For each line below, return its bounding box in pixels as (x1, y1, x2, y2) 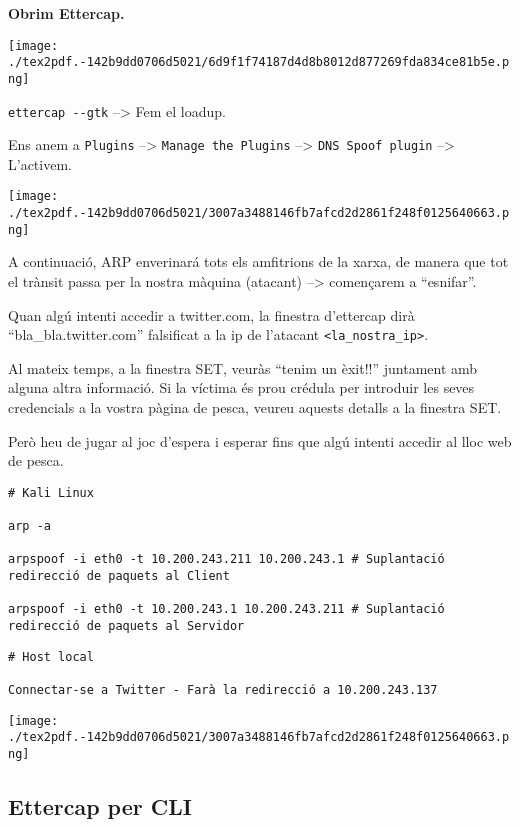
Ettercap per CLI (8, 791, 192, 822)
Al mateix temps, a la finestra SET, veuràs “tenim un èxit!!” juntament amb (8, 357, 478, 378)
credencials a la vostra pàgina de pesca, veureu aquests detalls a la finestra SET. (8, 397, 502, 418)
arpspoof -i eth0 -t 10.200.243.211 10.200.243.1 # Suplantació (8, 552, 445, 567)
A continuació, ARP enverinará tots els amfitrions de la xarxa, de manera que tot (8, 251, 509, 272)
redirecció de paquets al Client (8, 569, 230, 584)
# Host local (8, 649, 94, 664)
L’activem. (8, 153, 72, 174)
